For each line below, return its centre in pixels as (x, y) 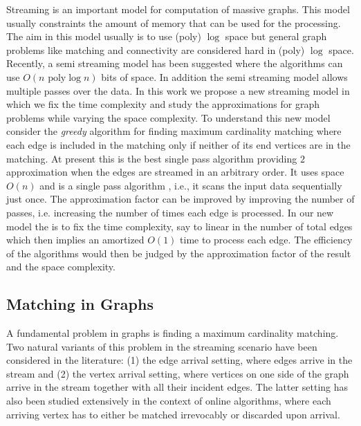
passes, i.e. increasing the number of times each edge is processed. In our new (170, 212)
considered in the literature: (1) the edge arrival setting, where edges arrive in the (179, 360)
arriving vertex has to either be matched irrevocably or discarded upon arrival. (173, 414)
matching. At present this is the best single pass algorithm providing (152, 158)
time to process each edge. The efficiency (266, 240)
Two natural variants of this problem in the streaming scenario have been (162, 346)
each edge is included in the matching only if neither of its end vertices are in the (178, 144)
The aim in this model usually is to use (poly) (104, 36)
